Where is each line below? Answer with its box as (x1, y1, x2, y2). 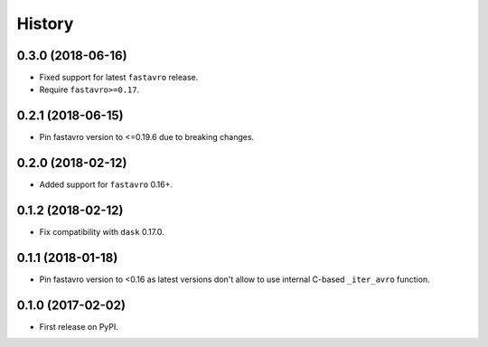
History (16, 14, 74, 33)
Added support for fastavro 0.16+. (39, 179, 174, 190)
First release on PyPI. (39, 321, 119, 332)
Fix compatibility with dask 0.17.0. (39, 227, 164, 238)
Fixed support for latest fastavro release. (39, 72, 199, 83)
